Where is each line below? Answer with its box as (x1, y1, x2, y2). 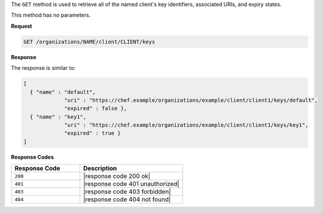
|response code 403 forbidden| (83, 188, 172, 196)
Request (11, 22, 33, 30)
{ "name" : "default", (30, 89, 96, 95)
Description (83, 164, 117, 173)
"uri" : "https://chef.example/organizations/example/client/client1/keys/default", (64, 96, 318, 104)
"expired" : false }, (64, 105, 127, 112)
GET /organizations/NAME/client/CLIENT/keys (23, 38, 156, 45)
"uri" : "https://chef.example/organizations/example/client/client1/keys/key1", (64, 122, 309, 128)
